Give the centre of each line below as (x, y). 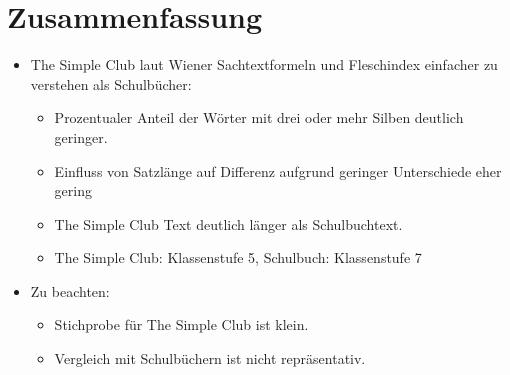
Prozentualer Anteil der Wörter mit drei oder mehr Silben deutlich (259, 117)
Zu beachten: (70, 290)
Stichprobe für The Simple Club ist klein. (181, 324)
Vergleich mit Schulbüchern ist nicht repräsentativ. (210, 358)
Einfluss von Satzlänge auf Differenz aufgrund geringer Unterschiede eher (278, 170)
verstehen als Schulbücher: (111, 83)
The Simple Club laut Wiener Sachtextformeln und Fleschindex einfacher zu (264, 64)
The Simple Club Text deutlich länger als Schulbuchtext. (228, 223)
